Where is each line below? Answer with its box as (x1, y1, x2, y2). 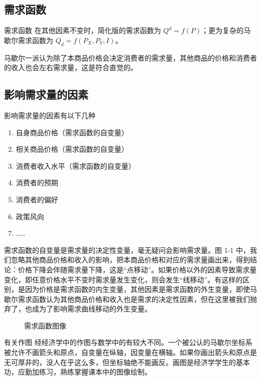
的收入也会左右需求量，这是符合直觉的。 (4, 62, 138, 73)
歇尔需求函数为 (4, 35, 53, 45)
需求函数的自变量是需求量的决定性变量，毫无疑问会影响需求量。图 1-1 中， (4, 244, 250, 255)
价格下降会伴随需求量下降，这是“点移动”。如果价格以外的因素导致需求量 (18, 264, 257, 274)
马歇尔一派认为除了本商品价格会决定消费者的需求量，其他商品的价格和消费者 (4, 52, 257, 63)
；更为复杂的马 (201, 25, 251, 36)
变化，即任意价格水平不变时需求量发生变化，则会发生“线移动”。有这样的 (4, 274, 243, 284)
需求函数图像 (24, 320, 66, 330)
